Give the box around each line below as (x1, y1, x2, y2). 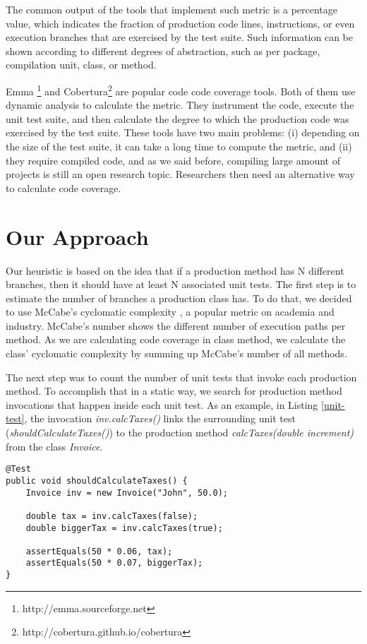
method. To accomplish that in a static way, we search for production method (6, 383, 342, 398)
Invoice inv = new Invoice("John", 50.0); (25, 487, 228, 498)
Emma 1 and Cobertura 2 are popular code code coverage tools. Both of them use (6, 81, 356, 98)
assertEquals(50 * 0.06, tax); (25, 546, 173, 556)
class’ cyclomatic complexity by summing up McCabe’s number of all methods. (6, 346, 347, 361)
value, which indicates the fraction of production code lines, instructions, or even (6, 16, 355, 30)
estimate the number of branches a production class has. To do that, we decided (6, 290, 352, 305)
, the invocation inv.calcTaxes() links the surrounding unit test (24, 411, 296, 426)
